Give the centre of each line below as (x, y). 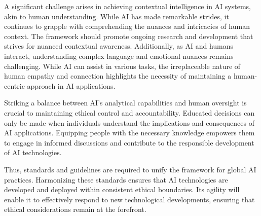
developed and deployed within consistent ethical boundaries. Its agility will (122, 189)
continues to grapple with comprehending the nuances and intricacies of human (127, 26)
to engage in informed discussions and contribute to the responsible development (129, 142)
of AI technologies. (33, 152)
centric (14, 85)
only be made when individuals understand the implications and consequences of (129, 122)
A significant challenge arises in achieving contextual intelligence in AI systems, (127, 6)
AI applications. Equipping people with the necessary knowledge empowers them (129, 133)
